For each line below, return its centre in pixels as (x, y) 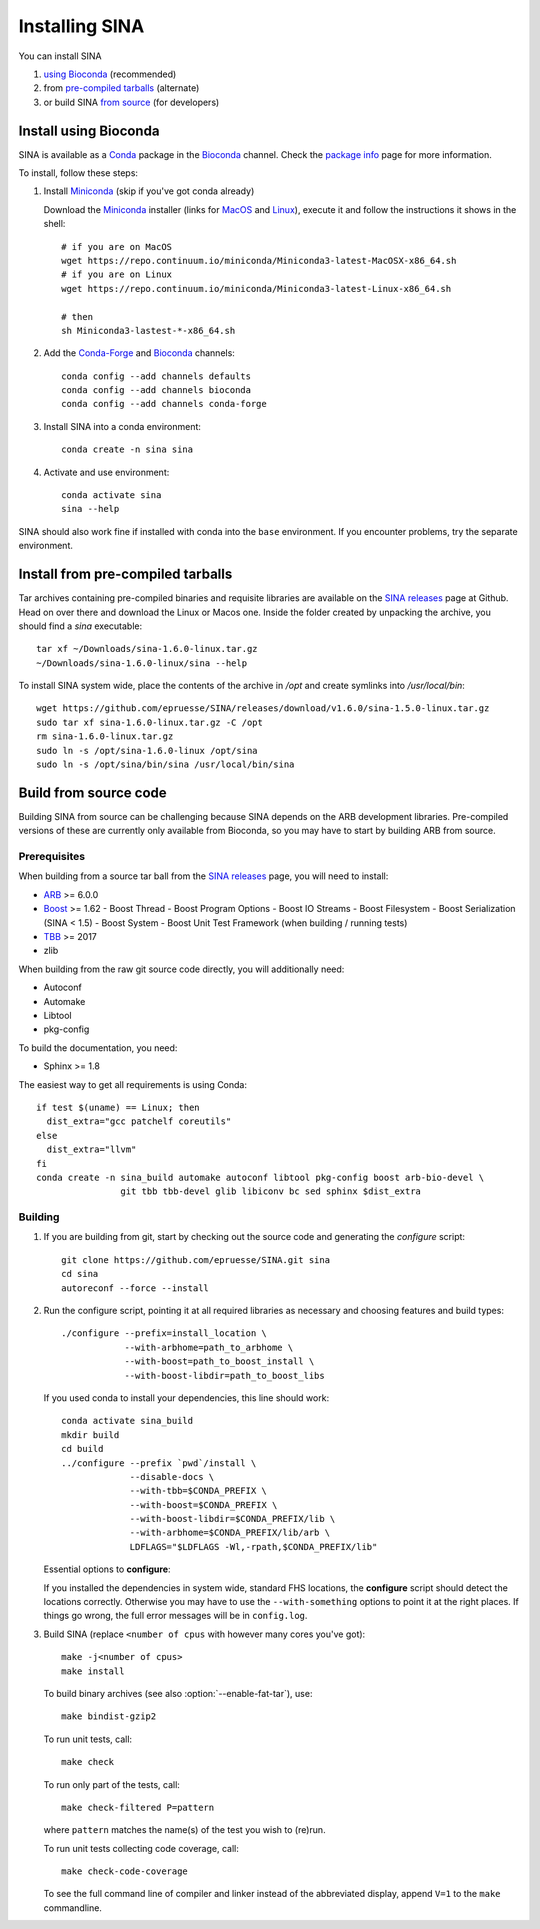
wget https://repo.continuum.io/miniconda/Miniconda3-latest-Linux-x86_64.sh (256, 288)
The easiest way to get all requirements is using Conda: (133, 1084)
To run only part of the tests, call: (111, 1784)
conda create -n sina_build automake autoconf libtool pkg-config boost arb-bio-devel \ (260, 1177)
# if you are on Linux (117, 274)
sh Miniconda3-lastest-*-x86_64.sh (148, 330)
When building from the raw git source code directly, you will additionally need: (181, 969)
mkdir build (90, 1434)
